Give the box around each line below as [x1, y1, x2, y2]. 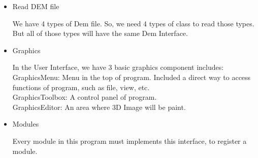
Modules [12, 118, 39, 129]
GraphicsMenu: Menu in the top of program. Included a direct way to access [12, 71, 251, 82]
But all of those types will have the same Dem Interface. [12, 28, 188, 38]
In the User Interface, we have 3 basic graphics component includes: [12, 62, 224, 72]
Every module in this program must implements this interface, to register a [12, 135, 247, 146]
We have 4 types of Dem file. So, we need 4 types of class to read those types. [12, 18, 254, 28]
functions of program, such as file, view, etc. [12, 82, 150, 92]
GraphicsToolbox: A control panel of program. [12, 92, 157, 102]
